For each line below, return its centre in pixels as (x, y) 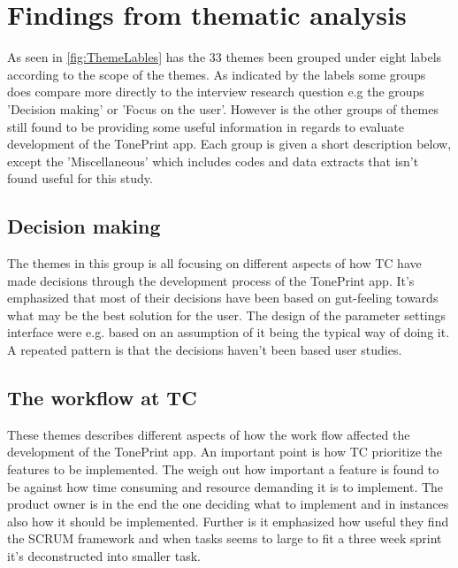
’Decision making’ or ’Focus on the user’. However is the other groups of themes (223, 108)
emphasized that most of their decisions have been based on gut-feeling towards (223, 298)
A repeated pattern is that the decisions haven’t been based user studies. (205, 350)
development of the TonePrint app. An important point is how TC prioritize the (225, 452)
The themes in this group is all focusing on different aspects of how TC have (214, 263)
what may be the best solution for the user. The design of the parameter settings (227, 315)
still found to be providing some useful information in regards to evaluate (206, 126)
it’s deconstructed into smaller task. (104, 556)
